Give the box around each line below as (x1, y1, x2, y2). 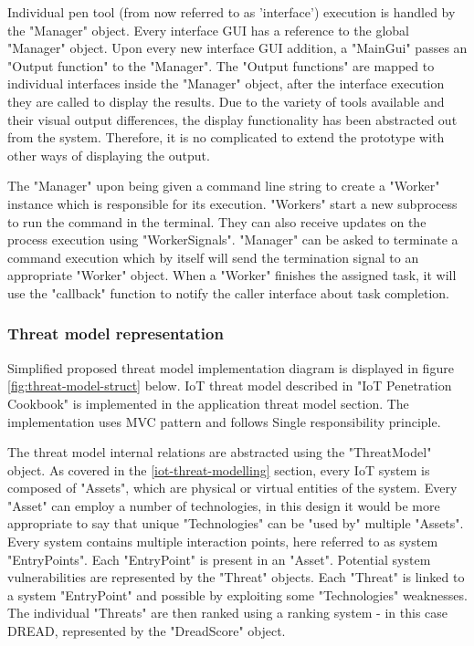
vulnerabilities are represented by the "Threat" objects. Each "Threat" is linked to (7, 568, 465, 587)
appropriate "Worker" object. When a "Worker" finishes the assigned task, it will (7, 266, 457, 285)
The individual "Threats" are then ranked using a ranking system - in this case (7, 603, 448, 622)
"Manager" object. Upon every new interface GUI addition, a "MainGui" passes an (7, 38, 468, 57)
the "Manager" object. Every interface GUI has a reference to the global (7, 20, 409, 39)
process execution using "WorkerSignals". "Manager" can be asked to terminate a (7, 230, 458, 249)
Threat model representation (7, 322, 224, 345)
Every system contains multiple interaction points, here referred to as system (7, 532, 438, 551)
